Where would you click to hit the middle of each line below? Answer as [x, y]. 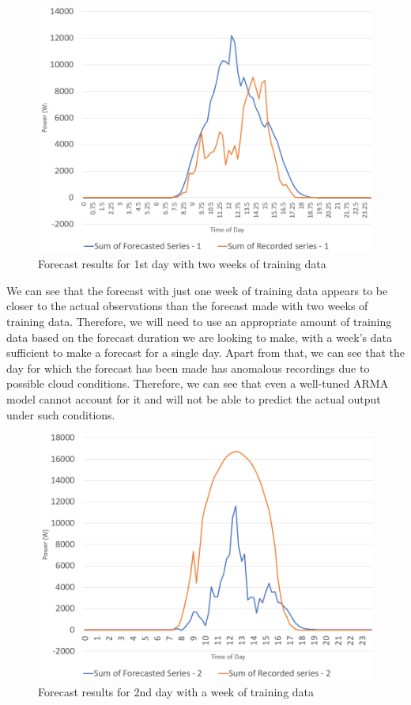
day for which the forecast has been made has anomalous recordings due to [188, 368]
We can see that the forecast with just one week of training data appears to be [197, 290]
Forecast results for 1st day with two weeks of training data [182, 264]
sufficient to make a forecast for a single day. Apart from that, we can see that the [206, 352]
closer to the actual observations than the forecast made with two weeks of [187, 306]
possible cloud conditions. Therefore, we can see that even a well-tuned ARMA [198, 383]
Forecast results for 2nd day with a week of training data [176, 691]
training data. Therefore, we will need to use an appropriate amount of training [199, 321]
